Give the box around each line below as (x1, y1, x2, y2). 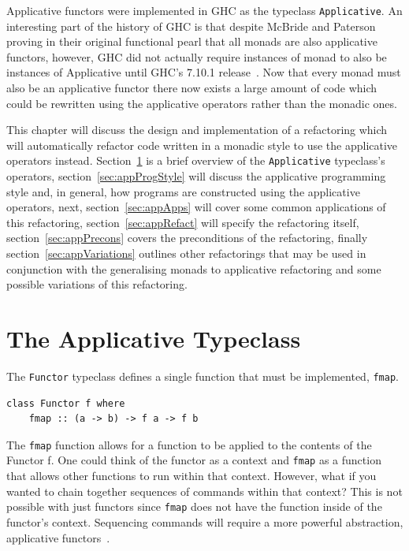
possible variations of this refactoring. (6, 276, 188, 292)
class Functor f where (6, 397, 125, 409)
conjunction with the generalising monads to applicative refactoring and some (6, 260, 381, 277)
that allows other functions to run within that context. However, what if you (6, 467, 377, 484)
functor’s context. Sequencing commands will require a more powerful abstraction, (6, 513, 403, 530)
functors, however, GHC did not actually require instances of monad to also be (6, 48, 387, 65)
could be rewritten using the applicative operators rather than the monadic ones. (6, 95, 397, 111)
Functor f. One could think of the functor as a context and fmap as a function (6, 452, 381, 468)
